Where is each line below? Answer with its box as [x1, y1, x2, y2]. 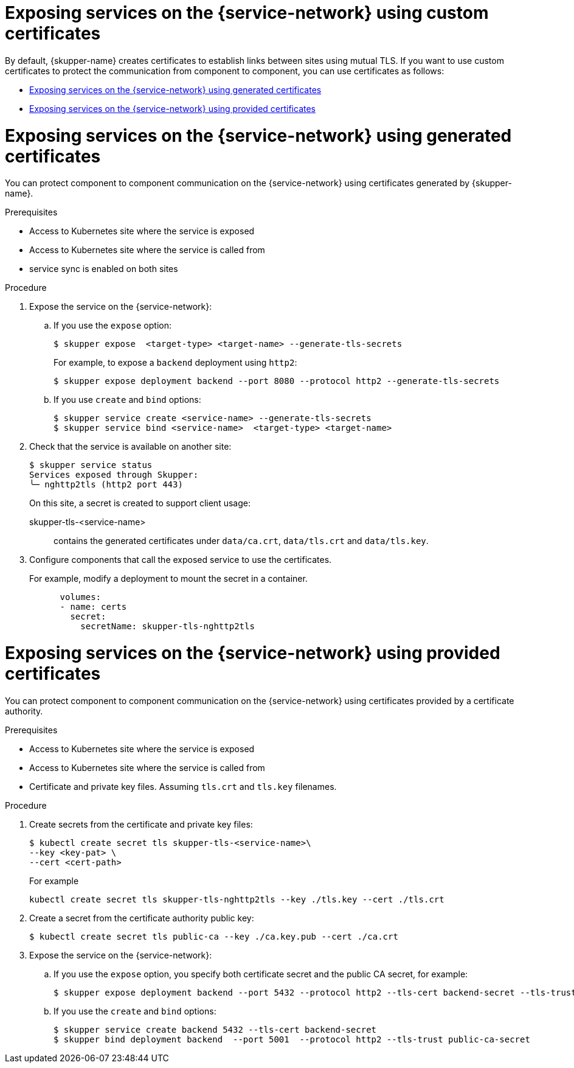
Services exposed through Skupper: [29, 470, 199, 480]
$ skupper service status [29, 460, 153, 470]
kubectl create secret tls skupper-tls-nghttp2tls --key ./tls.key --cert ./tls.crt [29, 894, 444, 904]
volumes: [60, 592, 102, 602]
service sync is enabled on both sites [29, 264, 178, 274]
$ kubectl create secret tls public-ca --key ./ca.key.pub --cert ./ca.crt [29, 931, 398, 941]
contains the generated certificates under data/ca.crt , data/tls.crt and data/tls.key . [54, 536, 429, 546]
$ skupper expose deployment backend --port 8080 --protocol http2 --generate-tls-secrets [54, 376, 500, 386]
